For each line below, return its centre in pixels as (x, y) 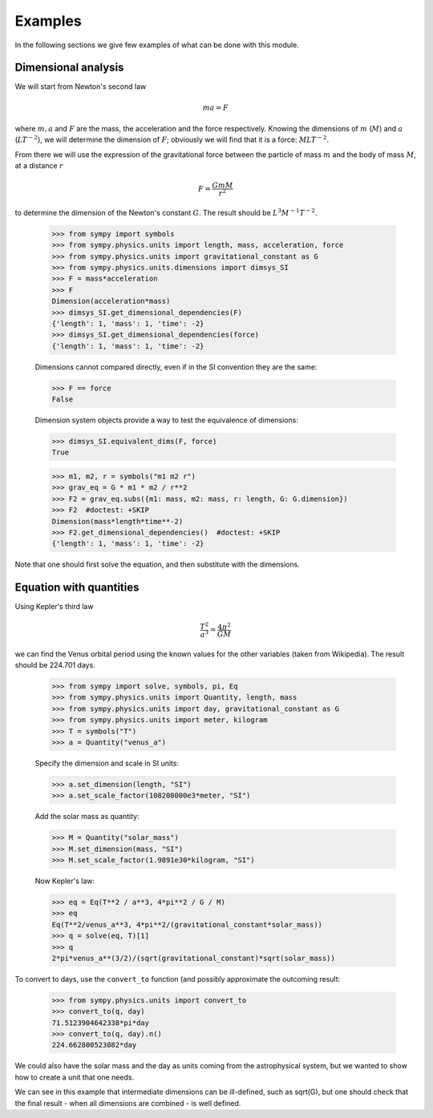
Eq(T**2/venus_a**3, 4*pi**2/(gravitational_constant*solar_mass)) (187, 924)
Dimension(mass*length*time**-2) (117, 521)
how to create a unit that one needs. (75, 1077)
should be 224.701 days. (55, 664)
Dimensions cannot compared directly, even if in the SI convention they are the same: (176, 367)
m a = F (215, 107)
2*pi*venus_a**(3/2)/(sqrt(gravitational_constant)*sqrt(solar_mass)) (194, 958)
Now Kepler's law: (65, 881)
